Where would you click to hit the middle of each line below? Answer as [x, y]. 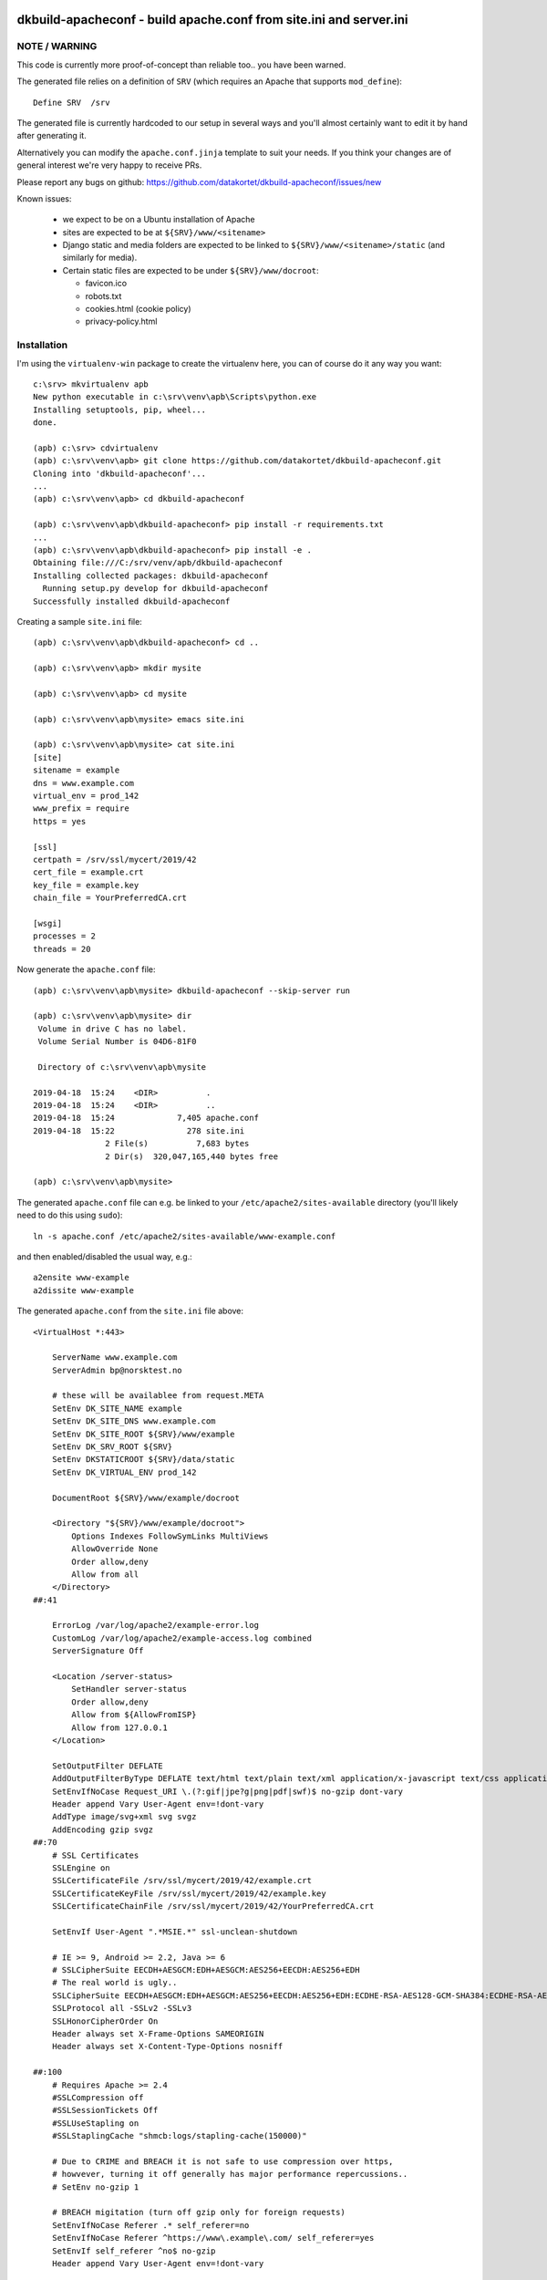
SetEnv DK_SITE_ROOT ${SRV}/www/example [144, 1434]
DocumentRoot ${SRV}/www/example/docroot [146, 1498]
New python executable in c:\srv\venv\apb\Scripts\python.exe [175, 397]
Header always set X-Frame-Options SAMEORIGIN [158, 2033]
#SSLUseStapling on [95, 2123]
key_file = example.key [86, 885]
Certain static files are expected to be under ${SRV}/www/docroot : [191, 270]
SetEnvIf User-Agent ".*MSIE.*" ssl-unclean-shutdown [175, 1932]
